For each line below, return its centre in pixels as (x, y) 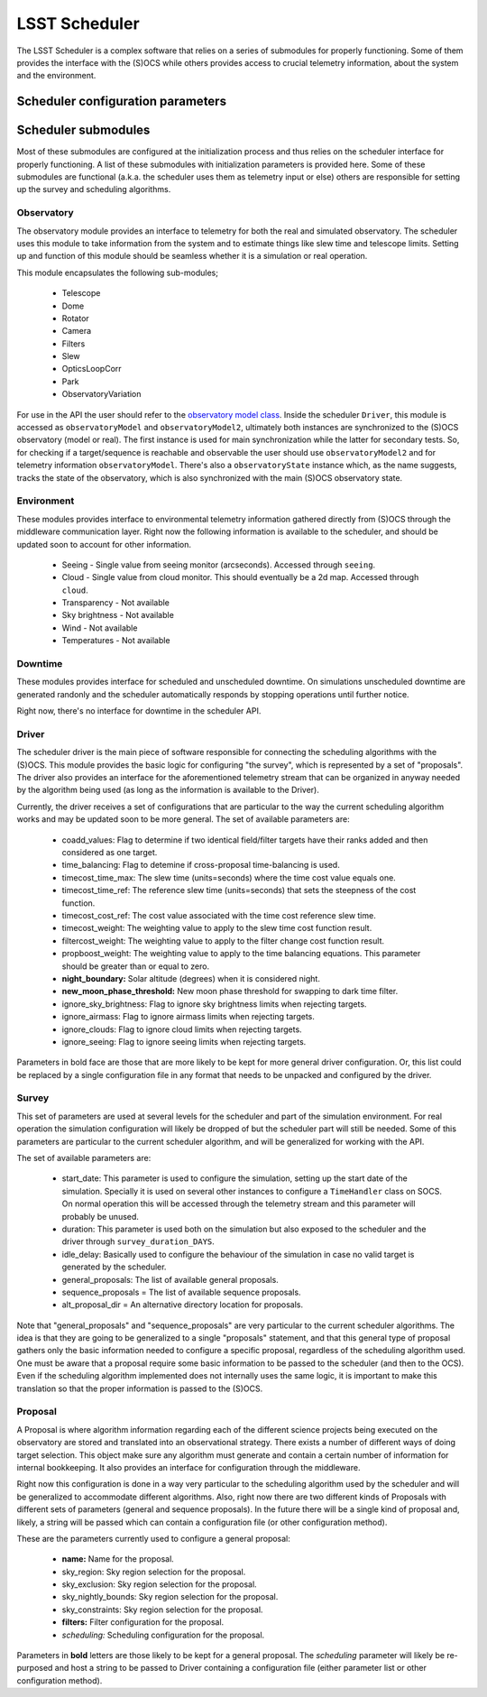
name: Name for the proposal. (118, 1559)
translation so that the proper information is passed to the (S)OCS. (140, 1388)
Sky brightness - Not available (118, 615)
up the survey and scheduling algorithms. (94, 189)
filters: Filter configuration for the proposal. (143, 1622)
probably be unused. (101, 1216)
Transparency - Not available (116, 603)
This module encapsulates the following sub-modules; (117, 272)
